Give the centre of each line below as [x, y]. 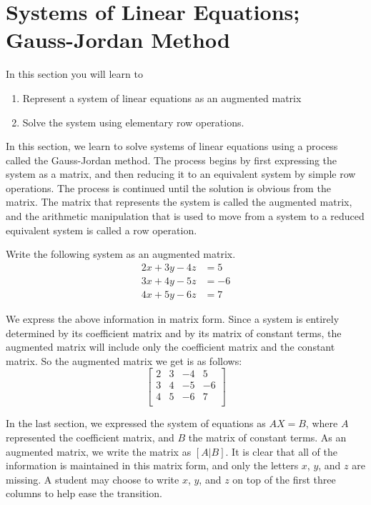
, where [322, 423]
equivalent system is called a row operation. [102, 230]
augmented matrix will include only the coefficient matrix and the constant [170, 347]
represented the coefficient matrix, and [90, 437]
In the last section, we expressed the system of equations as [136, 423]
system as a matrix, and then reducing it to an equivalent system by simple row [181, 174]
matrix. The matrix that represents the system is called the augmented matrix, [179, 202]
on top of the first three [284, 479]
